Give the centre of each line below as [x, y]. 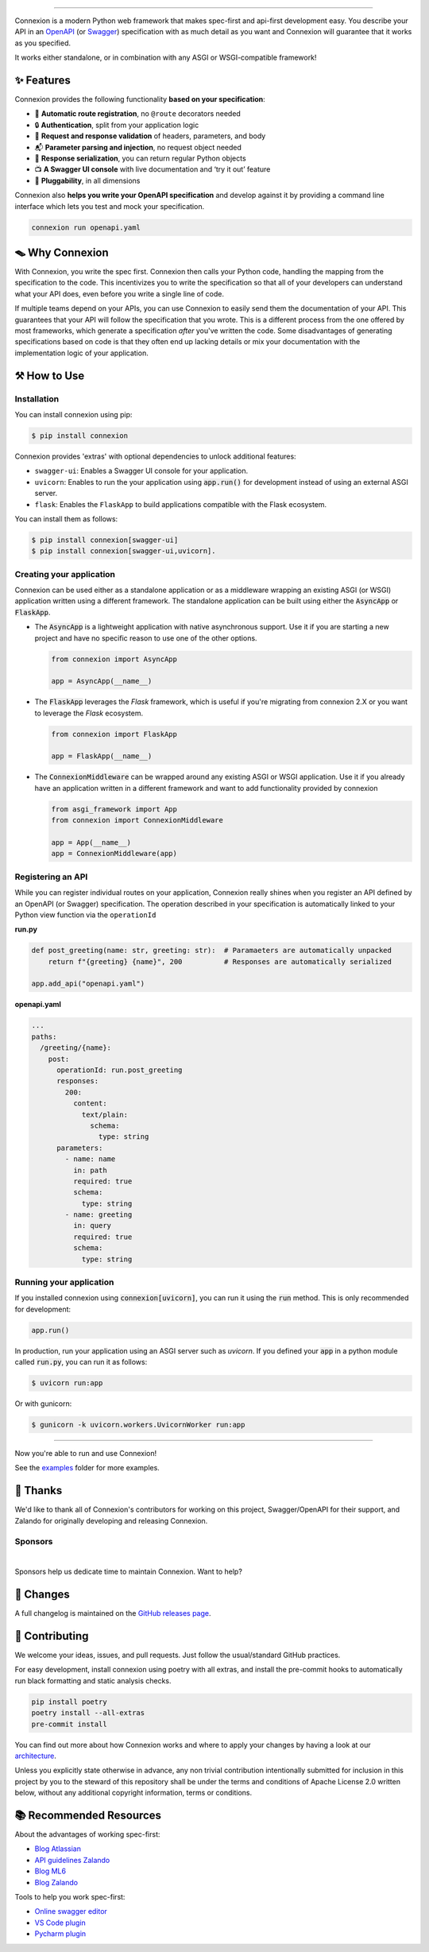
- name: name [90, 1159]
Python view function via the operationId [85, 915]
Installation [37, 399]
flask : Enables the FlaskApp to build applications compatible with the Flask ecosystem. [181, 504]
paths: [44, 1036]
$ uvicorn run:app [67, 1383]
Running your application [64, 1282]
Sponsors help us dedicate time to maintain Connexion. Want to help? [128, 1572]
